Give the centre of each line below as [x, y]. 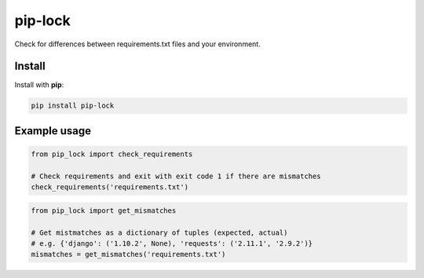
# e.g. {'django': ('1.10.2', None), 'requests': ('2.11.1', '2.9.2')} [172, 243]
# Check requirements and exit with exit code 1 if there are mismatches [176, 176]
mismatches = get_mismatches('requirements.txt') [128, 254]
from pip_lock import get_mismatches [104, 210]
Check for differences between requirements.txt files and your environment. [137, 44]
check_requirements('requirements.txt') [110, 187]
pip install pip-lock [73, 106]
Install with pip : [39, 85]
